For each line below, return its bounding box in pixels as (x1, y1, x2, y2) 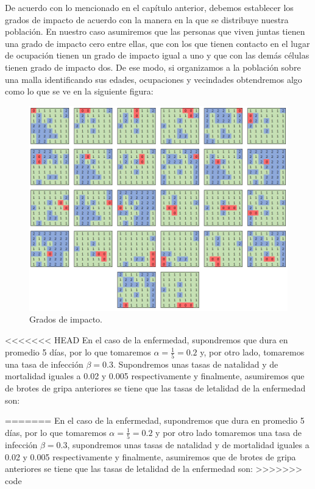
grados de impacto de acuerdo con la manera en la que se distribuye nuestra (5, 13, 289, 26)
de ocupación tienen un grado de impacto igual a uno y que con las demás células (5, 49, 310, 62)
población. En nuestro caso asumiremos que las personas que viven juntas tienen (5, 25, 305, 38)
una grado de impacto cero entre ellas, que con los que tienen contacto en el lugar (5, 37, 310, 49)
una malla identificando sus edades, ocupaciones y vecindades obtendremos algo (5, 73, 302, 85)
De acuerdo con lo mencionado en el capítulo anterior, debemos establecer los (5, 1, 294, 13)
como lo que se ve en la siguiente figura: (5, 85, 154, 98)
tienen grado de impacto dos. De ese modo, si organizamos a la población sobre (5, 60, 301, 73)
